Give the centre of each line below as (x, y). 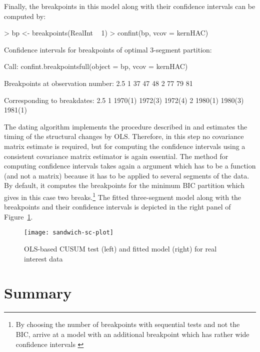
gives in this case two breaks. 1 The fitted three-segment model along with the (123, 196)
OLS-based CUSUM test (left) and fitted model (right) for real (120, 248)
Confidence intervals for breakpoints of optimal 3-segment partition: (108, 49)
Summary (38, 293)
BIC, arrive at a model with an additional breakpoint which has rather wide (132, 334)
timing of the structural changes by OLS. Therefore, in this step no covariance (124, 136)
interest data (43, 258)
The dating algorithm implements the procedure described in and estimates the (126, 126)
